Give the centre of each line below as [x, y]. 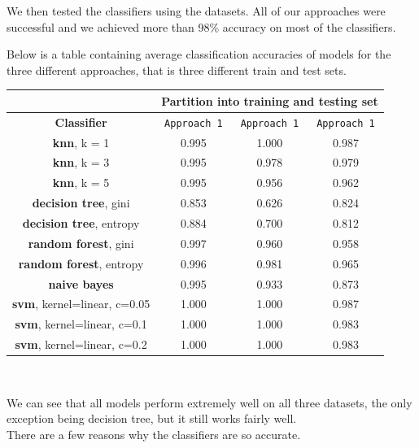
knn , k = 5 [81, 183]
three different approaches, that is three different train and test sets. [177, 70]
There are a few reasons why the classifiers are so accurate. [154, 434]
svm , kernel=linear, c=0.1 [81, 324]
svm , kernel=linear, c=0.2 [81, 344]
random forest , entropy [81, 263]
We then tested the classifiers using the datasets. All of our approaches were [196, 11]
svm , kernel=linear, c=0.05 [81, 304]
